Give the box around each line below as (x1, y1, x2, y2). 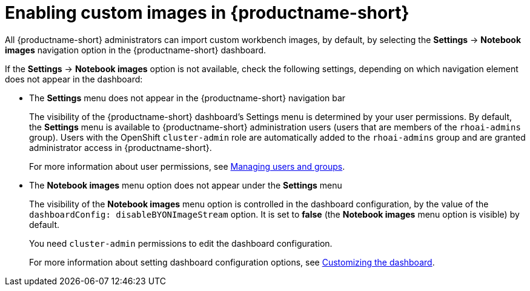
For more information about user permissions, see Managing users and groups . (29, 161, 345, 172)
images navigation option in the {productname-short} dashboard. (5, 44, 267, 55)
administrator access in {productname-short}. (29, 142, 212, 153)
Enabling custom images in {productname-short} (5, 2, 409, 23)
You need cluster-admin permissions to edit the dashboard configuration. (29, 238, 333, 249)
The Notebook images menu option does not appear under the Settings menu (29, 179, 342, 190)
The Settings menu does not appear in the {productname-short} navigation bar (29, 92, 346, 103)
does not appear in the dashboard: (5, 73, 143, 84)
